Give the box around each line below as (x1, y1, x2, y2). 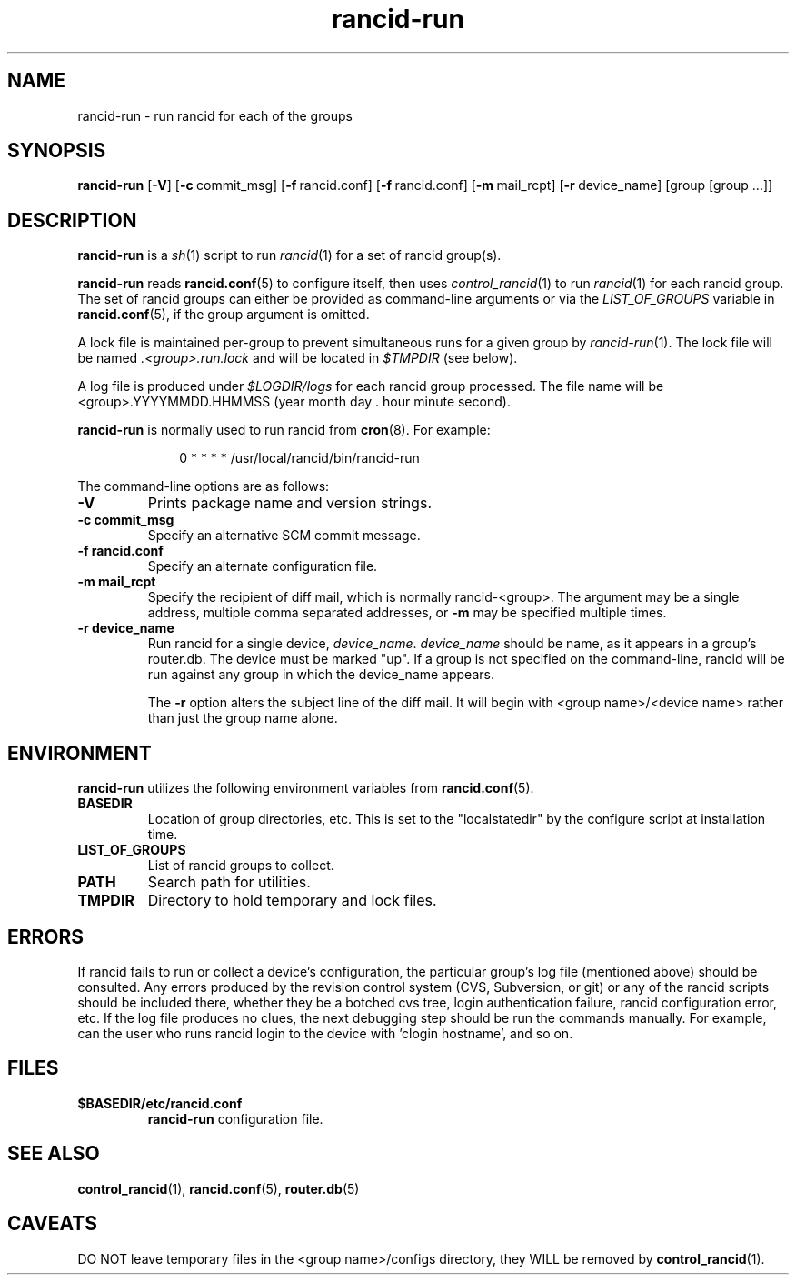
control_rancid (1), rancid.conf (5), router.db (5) (77, 1180, 360, 1197)
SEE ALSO (7, 1142, 100, 1166)
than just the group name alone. (147, 710, 338, 726)
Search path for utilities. (147, 873, 311, 892)
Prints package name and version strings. (147, 494, 432, 513)
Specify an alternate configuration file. (147, 558, 378, 575)
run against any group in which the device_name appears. (147, 666, 494, 683)
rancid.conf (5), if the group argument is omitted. (77, 306, 370, 323)
